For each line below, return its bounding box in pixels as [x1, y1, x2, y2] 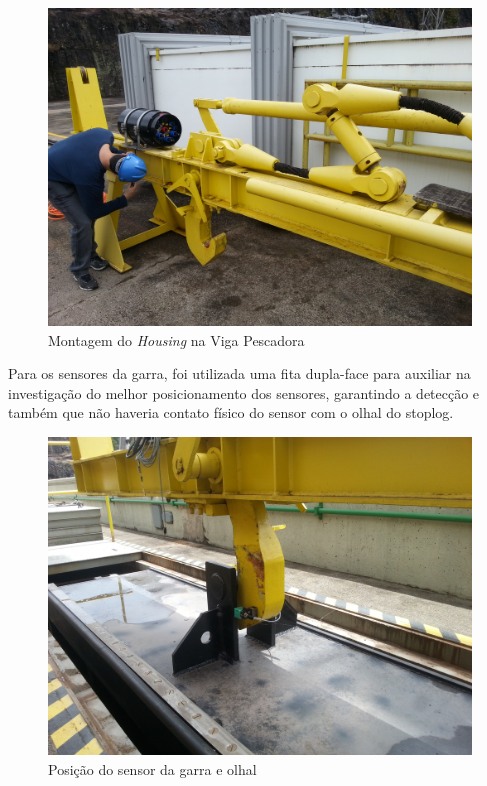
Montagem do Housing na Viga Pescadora [48, 329, 305, 350]
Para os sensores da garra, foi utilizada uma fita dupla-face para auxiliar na [8, 363, 471, 384]
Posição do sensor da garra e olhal [48, 758, 257, 779]
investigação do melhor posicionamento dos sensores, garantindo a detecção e [8, 382, 480, 403]
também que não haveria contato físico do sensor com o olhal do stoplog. [8, 402, 454, 423]
